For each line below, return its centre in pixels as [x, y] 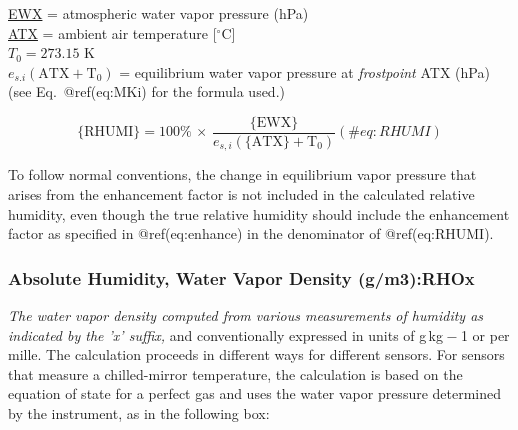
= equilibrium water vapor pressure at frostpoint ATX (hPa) [304, 71]
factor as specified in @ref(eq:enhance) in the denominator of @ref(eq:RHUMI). [251, 233]
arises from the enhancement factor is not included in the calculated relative [241, 194]
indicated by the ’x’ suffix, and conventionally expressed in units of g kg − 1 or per [259, 334]
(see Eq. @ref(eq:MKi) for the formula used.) [146, 91]
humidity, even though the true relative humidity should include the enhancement [259, 213]
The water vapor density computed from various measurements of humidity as [246, 315]
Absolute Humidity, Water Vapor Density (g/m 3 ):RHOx [241, 277]
